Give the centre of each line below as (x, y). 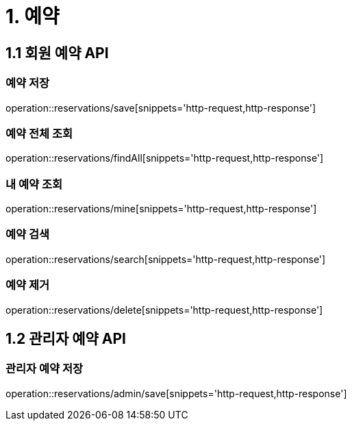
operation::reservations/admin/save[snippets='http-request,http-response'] (176, 393)
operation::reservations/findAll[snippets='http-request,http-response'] (165, 158)
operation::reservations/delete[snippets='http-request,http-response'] (164, 310)
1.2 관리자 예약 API (66, 338)
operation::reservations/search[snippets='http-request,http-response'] (166, 259)
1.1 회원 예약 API (57, 53)
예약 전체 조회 (39, 133)
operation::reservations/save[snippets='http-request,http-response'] (161, 108)
